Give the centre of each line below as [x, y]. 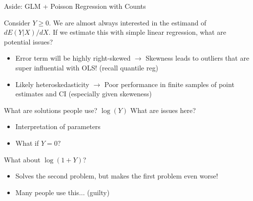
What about [22, 159]
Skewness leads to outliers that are [198, 58]
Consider [17, 22]
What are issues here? [163, 110]
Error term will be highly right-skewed [73, 58]
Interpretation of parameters [58, 126]
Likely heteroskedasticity [52, 84]
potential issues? [29, 41]
